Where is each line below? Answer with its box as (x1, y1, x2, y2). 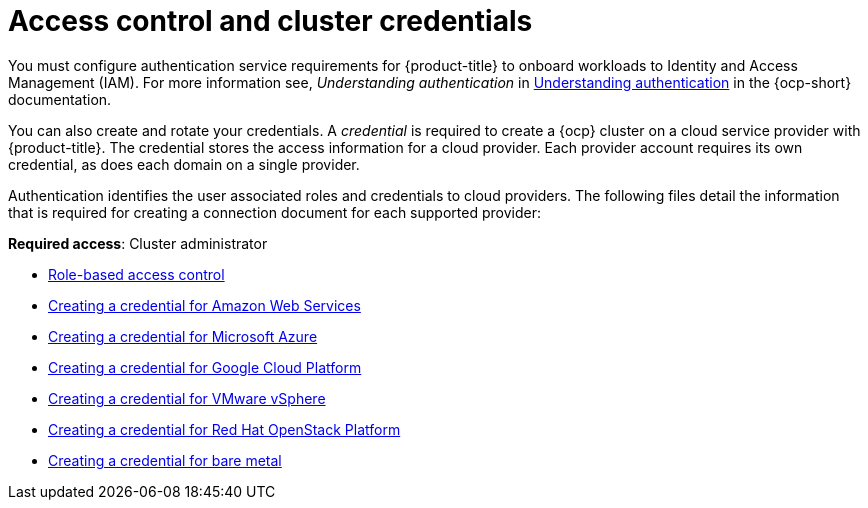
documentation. (8, 90, 112, 108)
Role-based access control (48, 265, 225, 283)
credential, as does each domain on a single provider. (8, 155, 360, 173)
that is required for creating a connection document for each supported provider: (8, 203, 541, 221)
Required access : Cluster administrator (8, 234, 268, 252)
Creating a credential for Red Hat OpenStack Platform (48, 420, 401, 438)
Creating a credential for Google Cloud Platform (48, 358, 362, 376)
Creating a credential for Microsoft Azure (48, 327, 318, 345)
